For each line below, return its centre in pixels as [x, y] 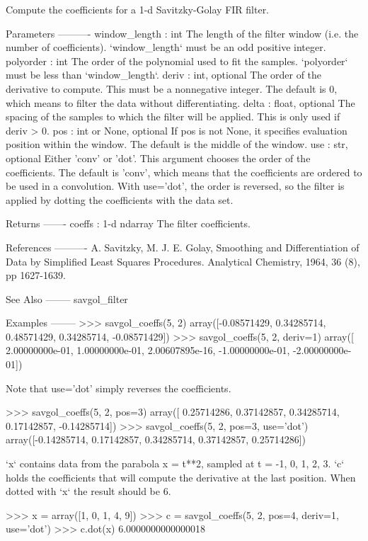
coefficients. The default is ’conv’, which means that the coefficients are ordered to [184, 172]
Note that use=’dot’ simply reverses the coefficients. [119, 388]
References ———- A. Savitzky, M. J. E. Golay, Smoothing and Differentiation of [183, 247]
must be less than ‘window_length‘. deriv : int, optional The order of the [164, 75]
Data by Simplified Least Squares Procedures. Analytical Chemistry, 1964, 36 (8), [183, 261]
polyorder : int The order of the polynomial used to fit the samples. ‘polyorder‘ [177, 61]
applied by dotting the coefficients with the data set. [120, 199]
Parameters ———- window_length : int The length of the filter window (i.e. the [182, 33]
